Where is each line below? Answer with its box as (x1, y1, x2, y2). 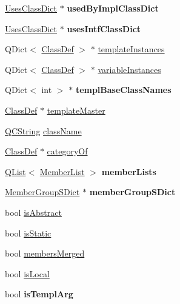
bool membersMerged (5, 247, 85, 260)
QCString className (5, 124, 82, 137)
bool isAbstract (5, 206, 62, 218)
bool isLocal (5, 267, 50, 280)
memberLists (101, 165, 156, 178)
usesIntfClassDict (67, 22, 141, 35)
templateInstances (98, 43, 165, 55)
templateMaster (47, 103, 105, 116)
